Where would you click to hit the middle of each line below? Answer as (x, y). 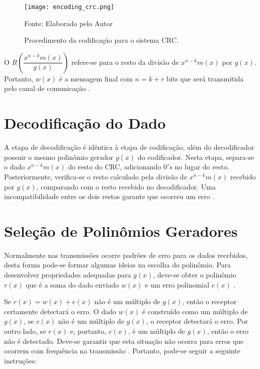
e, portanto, (88, 331)
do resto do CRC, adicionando (115, 167)
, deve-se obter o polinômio (195, 275)
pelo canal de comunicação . (47, 88)
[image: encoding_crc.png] (69, 7)
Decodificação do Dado (85, 123)
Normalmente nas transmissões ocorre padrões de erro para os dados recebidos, (126, 255)
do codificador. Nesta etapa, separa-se (196, 157)
